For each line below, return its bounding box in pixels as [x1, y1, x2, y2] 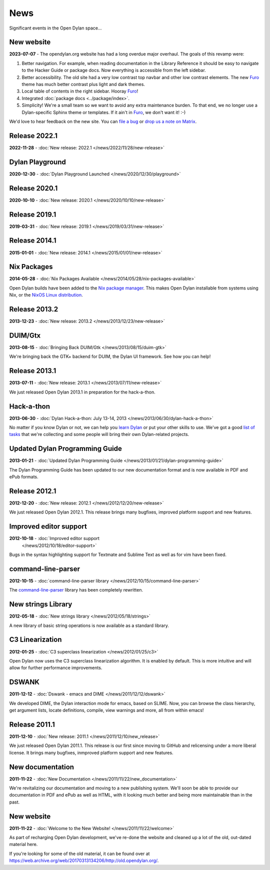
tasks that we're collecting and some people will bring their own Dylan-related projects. [9, 431, 189, 437]
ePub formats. [9, 474, 38, 480]
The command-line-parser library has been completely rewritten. [9, 587, 143, 593]
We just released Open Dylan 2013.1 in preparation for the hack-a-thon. [9, 389, 156, 395]
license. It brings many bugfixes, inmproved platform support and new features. [9, 749, 173, 755]
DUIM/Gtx [9, 331, 41, 339]
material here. [9, 841, 38, 847]
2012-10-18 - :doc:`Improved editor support [9, 535, 100, 541]
